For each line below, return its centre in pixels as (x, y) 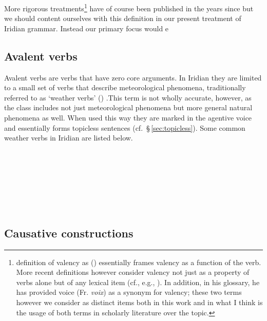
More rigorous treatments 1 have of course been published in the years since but (129, 7)
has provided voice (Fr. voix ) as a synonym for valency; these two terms (129, 292)
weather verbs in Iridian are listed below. (69, 138)
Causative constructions (69, 233)
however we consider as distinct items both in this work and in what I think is (139, 302)
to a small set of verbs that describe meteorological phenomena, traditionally (125, 87)
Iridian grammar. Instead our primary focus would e (87, 28)
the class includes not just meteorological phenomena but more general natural (128, 107)
